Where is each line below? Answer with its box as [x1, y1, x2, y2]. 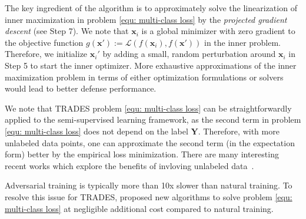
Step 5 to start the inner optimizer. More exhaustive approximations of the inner [5, 59, 297, 71]
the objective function [5, 36, 84, 48]
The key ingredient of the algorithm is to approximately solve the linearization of [5, 2, 297, 14]
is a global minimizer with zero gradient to [141, 25, 295, 37]
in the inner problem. [204, 36, 281, 48]
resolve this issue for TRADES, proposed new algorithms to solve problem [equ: [5, 190, 292, 203]
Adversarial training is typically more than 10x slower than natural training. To [5, 179, 292, 191]
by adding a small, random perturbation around [102, 48, 276, 60]
